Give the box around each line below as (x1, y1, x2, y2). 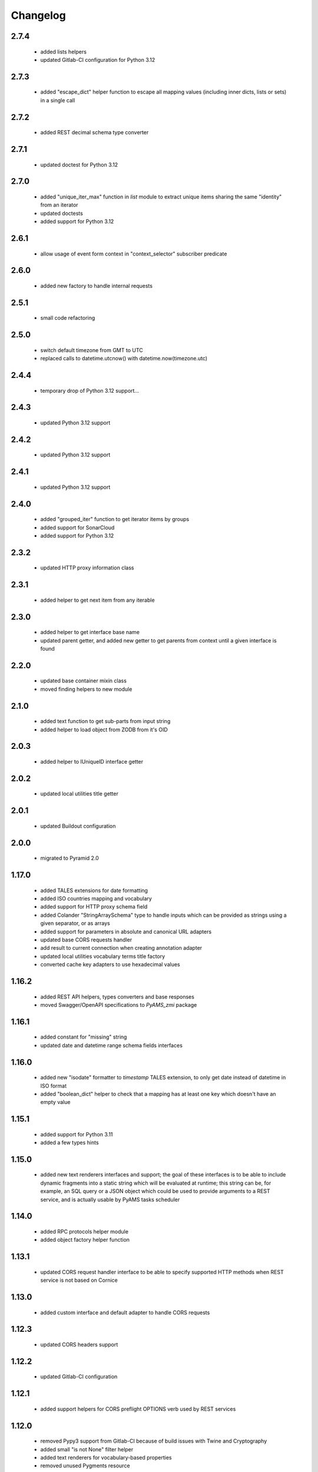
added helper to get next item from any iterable (40, 596, 155, 604)
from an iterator (40, 201, 79, 208)
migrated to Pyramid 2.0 (40, 854, 100, 862)
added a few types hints (40, 1139, 100, 1146)
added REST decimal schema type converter (40, 129, 149, 136)
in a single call (40, 97, 75, 104)
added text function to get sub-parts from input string (40, 718, 171, 725)
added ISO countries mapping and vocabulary (40, 895, 153, 902)
